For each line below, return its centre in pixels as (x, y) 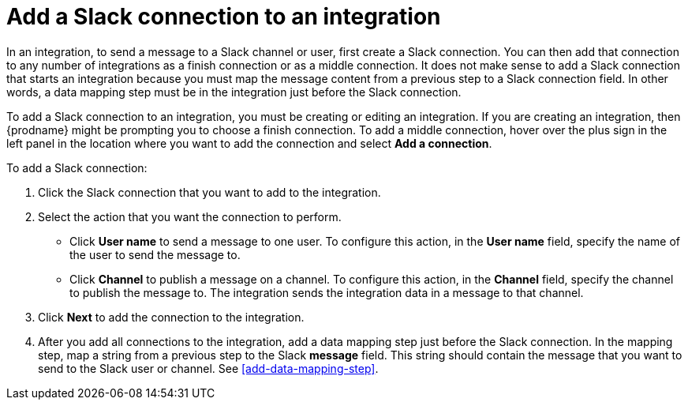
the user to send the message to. (155, 254)
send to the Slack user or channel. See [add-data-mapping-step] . (208, 368)
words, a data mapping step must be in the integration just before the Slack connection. (234, 92)
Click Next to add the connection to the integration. (171, 317)
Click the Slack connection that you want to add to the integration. (209, 192)
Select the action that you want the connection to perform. (190, 216)
